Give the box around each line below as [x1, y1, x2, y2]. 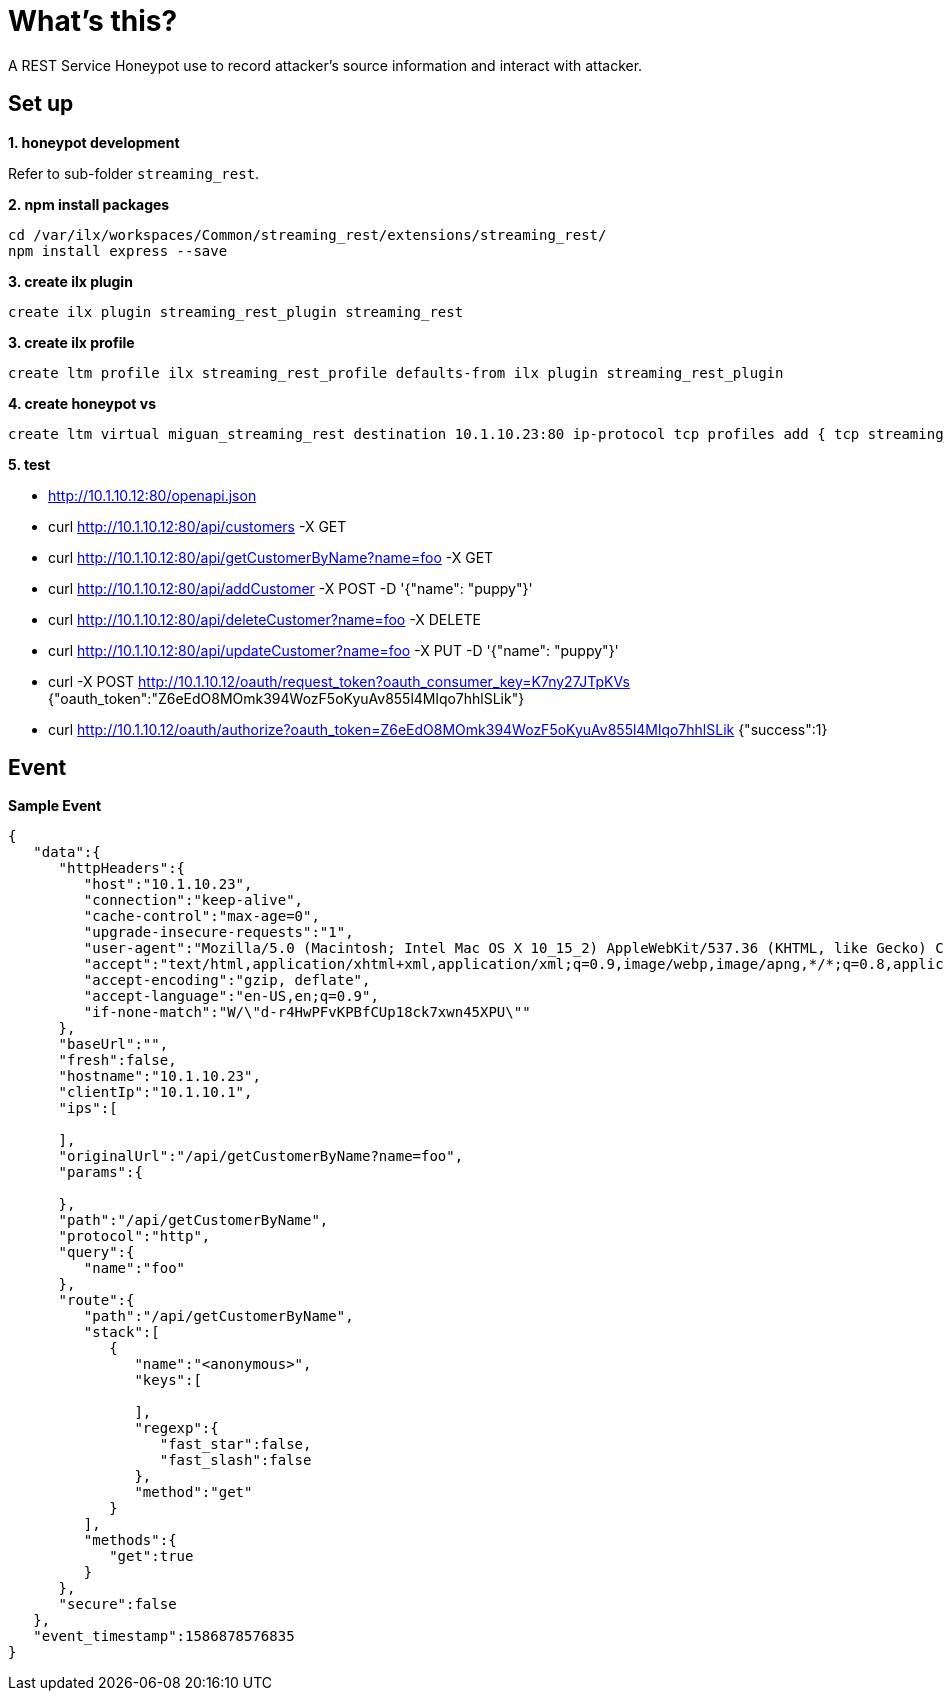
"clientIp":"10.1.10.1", [58, 1084, 253, 1101]
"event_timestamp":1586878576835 [33, 1628, 295, 1645]
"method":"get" [134, 1484, 253, 1501]
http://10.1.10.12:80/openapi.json [48, 486, 257, 504]
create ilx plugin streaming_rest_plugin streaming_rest [8, 303, 464, 320]
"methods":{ [83, 1532, 177, 1549]
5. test [8, 455, 51, 473]
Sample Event [8, 797, 102, 815]
